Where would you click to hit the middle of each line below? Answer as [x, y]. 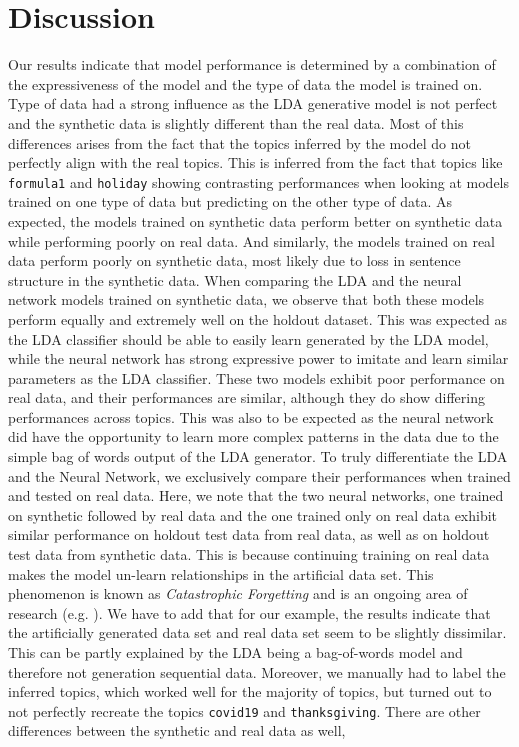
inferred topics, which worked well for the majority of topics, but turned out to [250, 691]
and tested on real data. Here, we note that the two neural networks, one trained [256, 495]
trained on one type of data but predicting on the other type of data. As [230, 201]
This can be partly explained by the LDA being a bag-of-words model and [235, 652]
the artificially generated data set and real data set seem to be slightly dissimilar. [257, 632]
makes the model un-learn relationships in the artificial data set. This [221, 573]
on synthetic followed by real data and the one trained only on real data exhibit [253, 514]
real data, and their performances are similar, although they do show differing [246, 397]
